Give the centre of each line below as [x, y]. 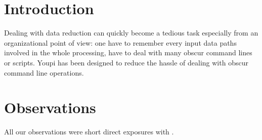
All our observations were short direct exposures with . [89, 132]
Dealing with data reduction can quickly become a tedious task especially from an [131, 33]
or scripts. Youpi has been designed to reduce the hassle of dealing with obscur [126, 62]
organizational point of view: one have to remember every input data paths [120, 42]
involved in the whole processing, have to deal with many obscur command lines [128, 52]
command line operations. [44, 72]
